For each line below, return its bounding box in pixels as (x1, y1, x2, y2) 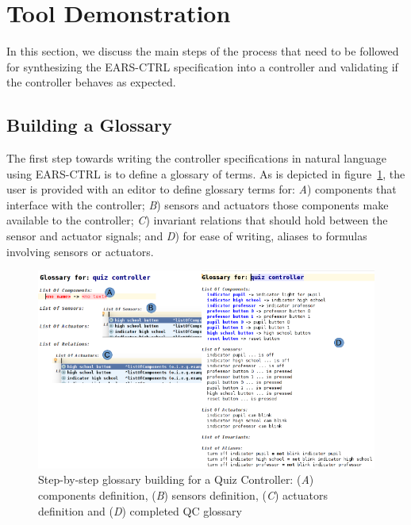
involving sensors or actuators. (6, 243, 154, 259)
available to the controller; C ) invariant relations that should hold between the (6, 212, 388, 228)
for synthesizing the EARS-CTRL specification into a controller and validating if (6, 58, 398, 75)
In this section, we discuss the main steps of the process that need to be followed (6, 43, 399, 59)
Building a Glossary (6, 113, 172, 137)
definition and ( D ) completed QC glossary (38, 502, 242, 519)
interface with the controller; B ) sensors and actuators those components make (6, 196, 389, 213)
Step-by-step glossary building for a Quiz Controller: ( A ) (38, 471, 314, 488)
